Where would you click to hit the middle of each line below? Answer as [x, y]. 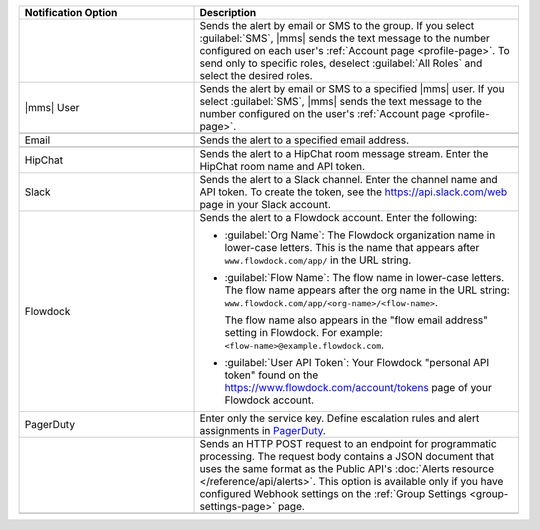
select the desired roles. [256, 75]
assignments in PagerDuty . [263, 430]
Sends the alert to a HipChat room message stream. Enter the [344, 153]
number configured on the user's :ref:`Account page [322, 113]
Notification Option [71, 12]
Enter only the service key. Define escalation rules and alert [339, 418]
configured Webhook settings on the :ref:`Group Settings [333, 493]
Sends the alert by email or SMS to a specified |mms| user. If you [352, 88]
